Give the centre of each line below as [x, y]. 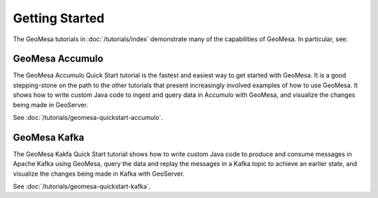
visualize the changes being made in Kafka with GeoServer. [99, 174]
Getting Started [59, 18]
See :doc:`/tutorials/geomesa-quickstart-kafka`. [82, 186]
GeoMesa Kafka [49, 137]
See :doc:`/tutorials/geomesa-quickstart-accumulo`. [88, 118]
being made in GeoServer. [51, 105]
